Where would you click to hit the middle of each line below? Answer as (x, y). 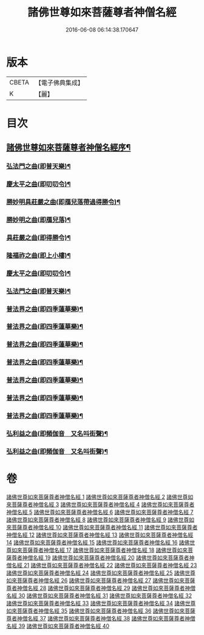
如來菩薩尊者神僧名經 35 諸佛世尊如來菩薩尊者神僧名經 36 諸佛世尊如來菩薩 (101, 611)
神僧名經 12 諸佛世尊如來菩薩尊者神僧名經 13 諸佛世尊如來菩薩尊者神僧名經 (100, 535)
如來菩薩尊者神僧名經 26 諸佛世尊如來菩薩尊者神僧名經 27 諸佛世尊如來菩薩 (101, 580)
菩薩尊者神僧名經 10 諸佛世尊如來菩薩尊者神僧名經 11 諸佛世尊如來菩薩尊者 (104, 527)
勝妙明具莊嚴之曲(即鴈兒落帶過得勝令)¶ (63, 202)
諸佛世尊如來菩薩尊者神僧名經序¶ (69, 147)
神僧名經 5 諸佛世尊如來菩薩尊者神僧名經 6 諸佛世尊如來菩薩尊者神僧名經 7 (100, 512)
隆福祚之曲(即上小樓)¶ (39, 255)
